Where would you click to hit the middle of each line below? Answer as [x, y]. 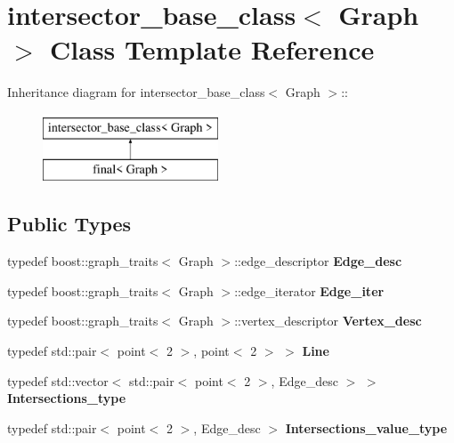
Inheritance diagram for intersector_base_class [136, 92]
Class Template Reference [212, 49]
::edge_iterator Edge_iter [309, 290]
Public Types [69, 224]
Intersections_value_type [366, 427]
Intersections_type [67, 398]
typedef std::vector [58, 380]
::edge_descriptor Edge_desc [318, 261]
